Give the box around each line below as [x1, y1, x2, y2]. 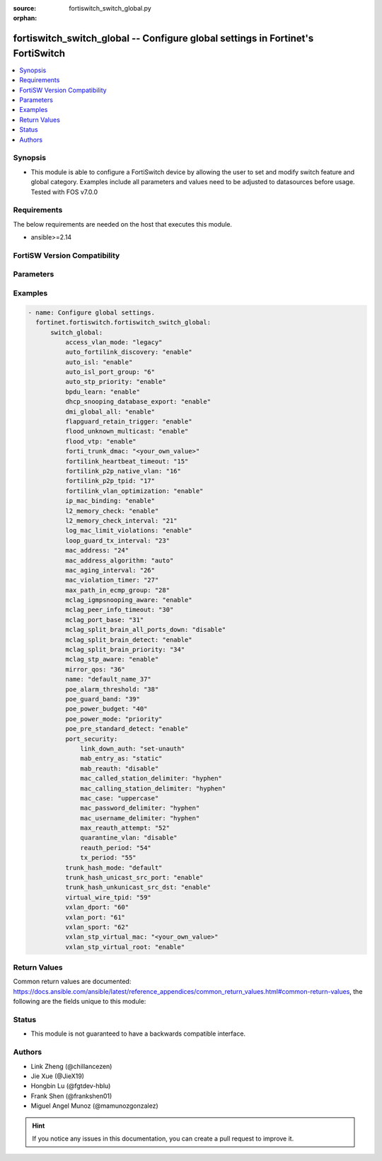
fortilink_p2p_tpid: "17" [64, 477, 156, 485]
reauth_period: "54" [80, 844, 151, 851]
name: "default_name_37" [64, 675, 151, 684]
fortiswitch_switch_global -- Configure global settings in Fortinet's [13, 33, 314, 45]
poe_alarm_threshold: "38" [64, 685, 159, 693]
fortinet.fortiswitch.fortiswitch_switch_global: [35, 319, 212, 327]
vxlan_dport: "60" [64, 903, 129, 912]
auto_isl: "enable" [64, 358, 133, 366]
